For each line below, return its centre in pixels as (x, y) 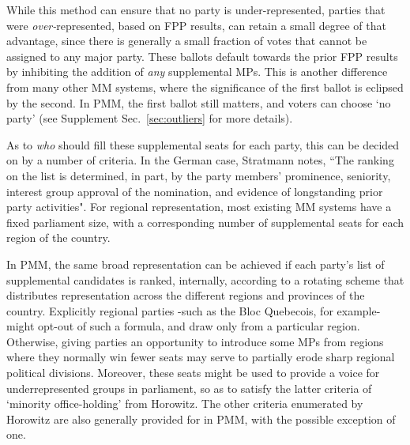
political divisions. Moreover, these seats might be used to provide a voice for (193, 373)
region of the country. (58, 238)
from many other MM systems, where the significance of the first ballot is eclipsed (205, 87)
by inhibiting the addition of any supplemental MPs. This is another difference (197, 72)
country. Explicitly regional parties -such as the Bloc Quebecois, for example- (194, 310)
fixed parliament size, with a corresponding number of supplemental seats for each (205, 222)
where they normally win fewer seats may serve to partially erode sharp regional (201, 357)
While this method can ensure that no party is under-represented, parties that (196, 9)
